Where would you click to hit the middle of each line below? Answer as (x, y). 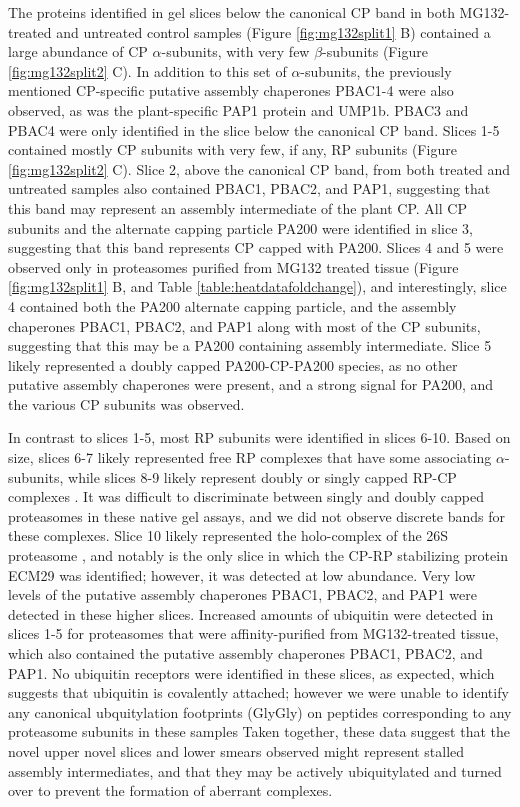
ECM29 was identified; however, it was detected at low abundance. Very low (242, 574)
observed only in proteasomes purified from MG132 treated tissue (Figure (233, 266)
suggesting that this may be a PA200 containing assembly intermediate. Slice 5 (250, 345)
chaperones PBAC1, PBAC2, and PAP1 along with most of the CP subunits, (244, 325)
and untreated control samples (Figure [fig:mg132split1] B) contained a (273, 31)
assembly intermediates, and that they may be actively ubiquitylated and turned (255, 770)
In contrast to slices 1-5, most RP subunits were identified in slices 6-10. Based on (259, 437)
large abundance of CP (78, 51)
